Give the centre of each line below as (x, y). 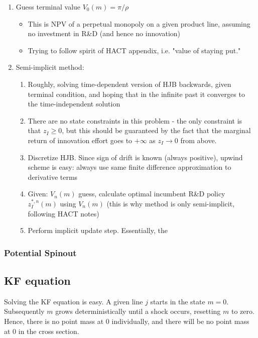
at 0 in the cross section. (42, 331)
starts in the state (178, 301)
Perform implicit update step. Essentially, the (98, 230)
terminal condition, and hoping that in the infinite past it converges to (136, 94)
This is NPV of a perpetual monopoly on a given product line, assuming (139, 23)
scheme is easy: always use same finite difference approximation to (130, 167)
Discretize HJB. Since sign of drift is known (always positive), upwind (135, 157)
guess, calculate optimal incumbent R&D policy (152, 194)
